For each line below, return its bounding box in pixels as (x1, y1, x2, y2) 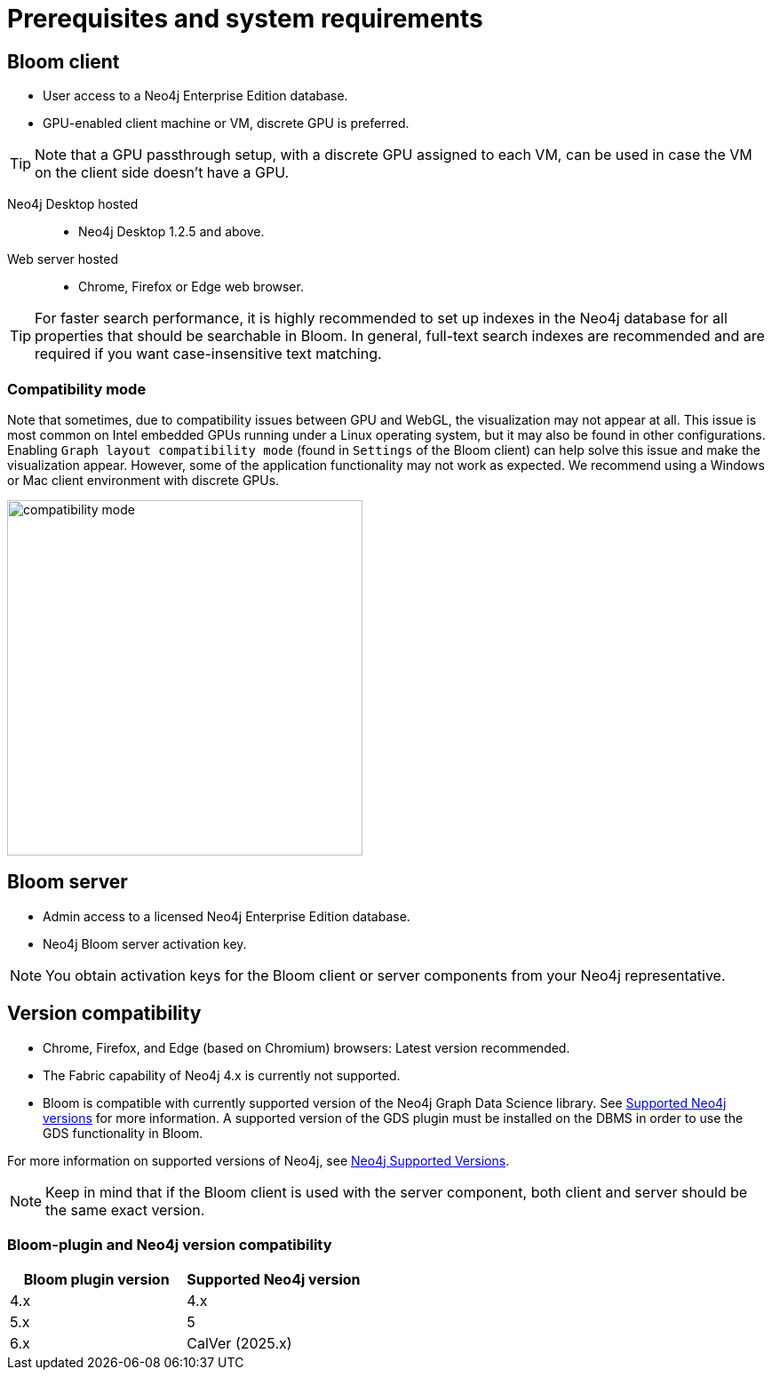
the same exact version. (45, 1200, 205, 1219)
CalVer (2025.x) (187, 1334, 292, 1353)
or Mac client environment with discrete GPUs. (7, 472, 280, 488)
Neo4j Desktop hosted (7, 196, 139, 212)
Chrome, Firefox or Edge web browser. (78, 279, 304, 295)
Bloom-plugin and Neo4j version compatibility (7, 1235, 332, 1254)
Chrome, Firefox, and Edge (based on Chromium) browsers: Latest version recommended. (43, 1039, 570, 1055)
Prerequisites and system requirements (7, 4, 483, 34)
